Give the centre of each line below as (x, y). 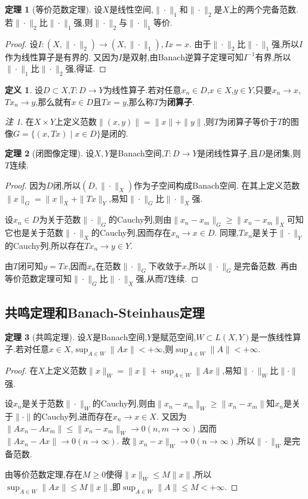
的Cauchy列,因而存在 (131, 232)
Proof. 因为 (26, 185)
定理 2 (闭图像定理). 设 (50, 153)
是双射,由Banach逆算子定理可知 (183, 56)
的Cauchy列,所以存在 (45, 245)
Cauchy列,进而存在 (77, 416)
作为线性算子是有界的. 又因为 (62, 56)
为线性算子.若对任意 (142, 89)
